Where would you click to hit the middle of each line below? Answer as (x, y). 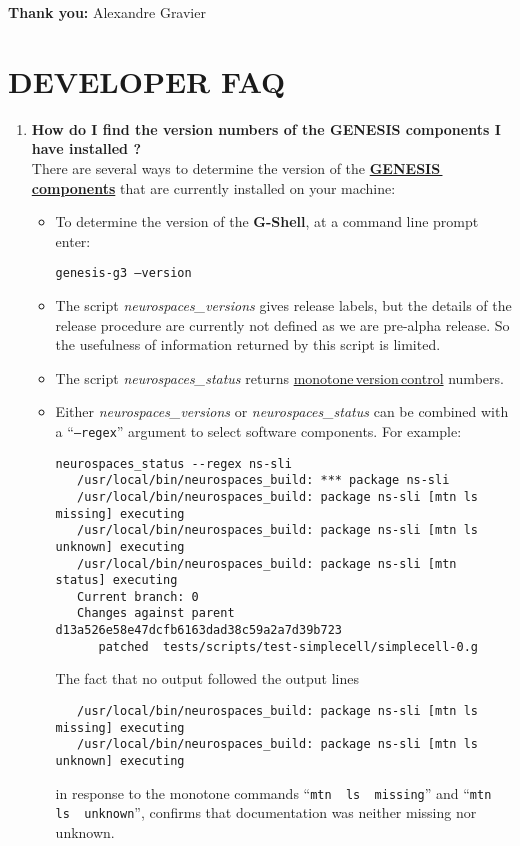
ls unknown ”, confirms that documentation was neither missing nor (266, 812)
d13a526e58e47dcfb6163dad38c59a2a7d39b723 (198, 630)
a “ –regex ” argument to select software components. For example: (258, 430)
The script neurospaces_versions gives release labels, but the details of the (283, 304)
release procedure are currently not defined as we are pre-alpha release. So (282, 324)
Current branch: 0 (138, 596)
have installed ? (86, 148)
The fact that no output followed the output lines (207, 678)
